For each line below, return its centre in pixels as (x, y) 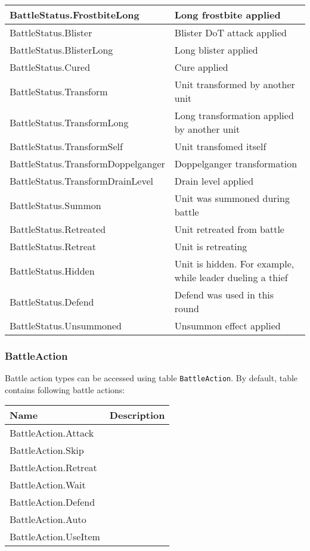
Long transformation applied (234, 115)
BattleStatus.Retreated (58, 229)
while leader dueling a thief (231, 277)
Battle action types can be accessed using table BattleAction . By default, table (151, 378)
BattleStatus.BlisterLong (61, 50)
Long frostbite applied (227, 15)
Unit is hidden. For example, (234, 264)
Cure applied (201, 67)
